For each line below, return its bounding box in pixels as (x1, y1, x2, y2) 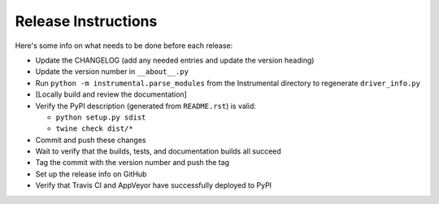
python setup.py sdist (55, 112, 146, 122)
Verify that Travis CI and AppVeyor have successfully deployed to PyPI (35, 180, 272, 190)
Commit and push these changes (35, 135, 146, 145)
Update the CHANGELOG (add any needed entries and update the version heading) (35, 55, 315, 65)
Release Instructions (15, 12, 158, 30)
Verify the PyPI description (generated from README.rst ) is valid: (35, 101, 256, 111)
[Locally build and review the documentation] (35, 89, 187, 99)
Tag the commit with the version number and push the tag (35, 158, 230, 167)
